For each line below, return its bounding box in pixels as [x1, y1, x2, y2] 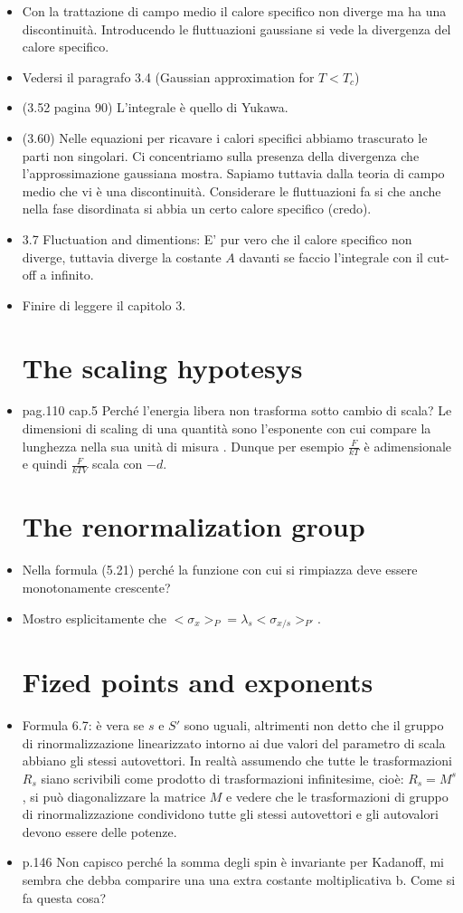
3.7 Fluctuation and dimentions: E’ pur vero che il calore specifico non [22, 229, 412, 248]
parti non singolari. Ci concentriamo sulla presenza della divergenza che [22, 146, 420, 165]
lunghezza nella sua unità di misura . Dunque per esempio [22, 436, 345, 455]
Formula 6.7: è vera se [22, 716, 145, 735]
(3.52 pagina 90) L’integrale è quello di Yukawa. [22, 98, 288, 117]
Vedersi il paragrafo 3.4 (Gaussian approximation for [22, 67, 315, 86]
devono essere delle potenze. [22, 822, 177, 841]
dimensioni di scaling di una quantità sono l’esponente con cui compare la [22, 419, 431, 438]
